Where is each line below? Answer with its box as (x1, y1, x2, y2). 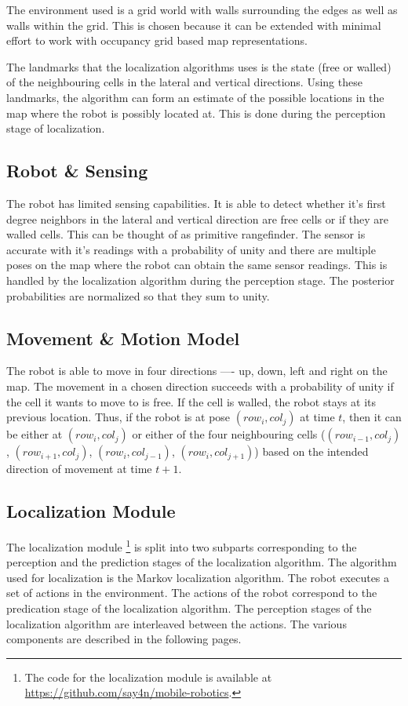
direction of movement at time (6, 460, 152, 477)
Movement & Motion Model (6, 326, 240, 350)
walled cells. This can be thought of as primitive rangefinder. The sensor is (6, 226, 366, 242)
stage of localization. (6, 120, 105, 136)
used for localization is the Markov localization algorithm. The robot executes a (6, 569, 390, 585)
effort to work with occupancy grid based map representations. (6, 32, 308, 49)
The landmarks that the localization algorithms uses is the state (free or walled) (6, 58, 392, 75)
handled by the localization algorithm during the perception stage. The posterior (6, 271, 395, 288)
